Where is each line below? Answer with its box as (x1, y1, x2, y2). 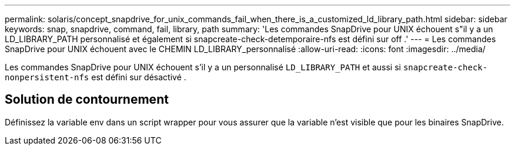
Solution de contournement (5, 92, 169, 107)
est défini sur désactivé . (91, 72, 186, 82)
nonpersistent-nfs (5, 73, 89, 82)
